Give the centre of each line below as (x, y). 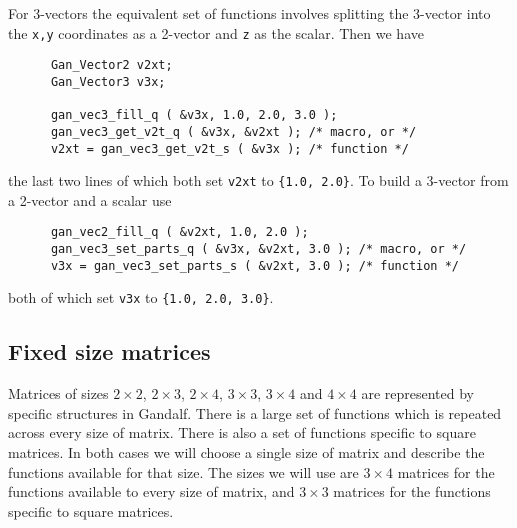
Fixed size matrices (109, 351)
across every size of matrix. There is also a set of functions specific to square (242, 432)
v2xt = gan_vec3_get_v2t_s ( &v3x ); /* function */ (229, 148)
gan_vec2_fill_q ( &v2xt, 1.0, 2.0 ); (179, 232)
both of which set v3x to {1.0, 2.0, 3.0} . (141, 297)
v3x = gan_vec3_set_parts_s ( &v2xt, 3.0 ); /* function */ (255, 265)
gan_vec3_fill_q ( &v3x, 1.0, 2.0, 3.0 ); (194, 115)
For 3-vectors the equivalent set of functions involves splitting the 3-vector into (249, 13)
